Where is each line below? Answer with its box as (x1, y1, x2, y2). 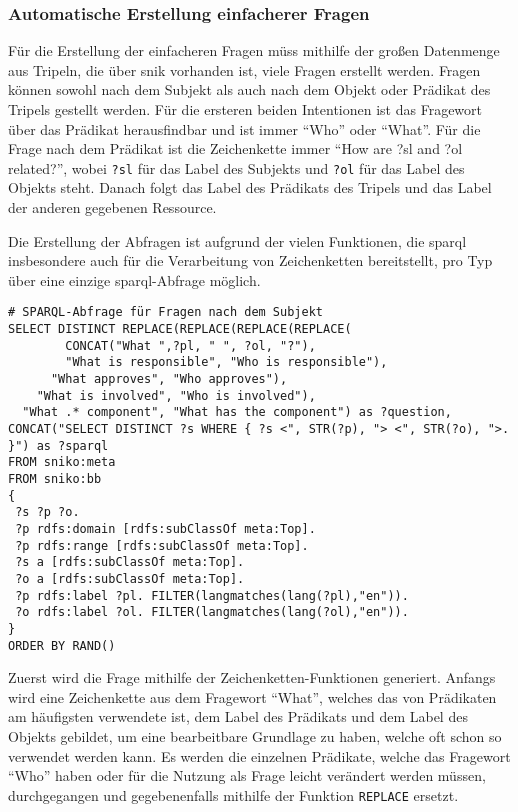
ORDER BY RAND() (8, 638, 116, 653)
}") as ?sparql (8, 438, 109, 453)
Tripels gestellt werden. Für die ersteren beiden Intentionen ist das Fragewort (8, 99, 483, 119)
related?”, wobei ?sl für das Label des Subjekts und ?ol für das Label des (8, 157, 465, 178)
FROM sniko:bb (8, 471, 102, 486)
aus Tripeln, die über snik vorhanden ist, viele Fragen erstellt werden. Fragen (8, 59, 481, 80)
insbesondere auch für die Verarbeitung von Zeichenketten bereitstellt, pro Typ (8, 250, 493, 271)
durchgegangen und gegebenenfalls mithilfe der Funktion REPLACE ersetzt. (8, 784, 459, 805)
